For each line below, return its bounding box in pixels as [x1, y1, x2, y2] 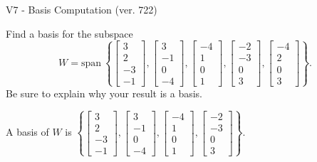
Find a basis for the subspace [6, 26, 133, 40]
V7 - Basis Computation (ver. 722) [6, 2, 157, 16]
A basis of [6, 124, 49, 139]
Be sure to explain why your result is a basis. [6, 85, 203, 100]
